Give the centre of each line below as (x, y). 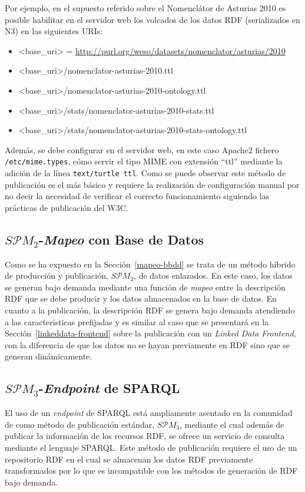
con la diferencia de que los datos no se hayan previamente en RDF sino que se (147, 344)
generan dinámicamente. (49, 356)
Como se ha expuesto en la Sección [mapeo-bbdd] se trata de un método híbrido (150, 264)
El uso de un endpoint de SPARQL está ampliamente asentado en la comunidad (149, 413)
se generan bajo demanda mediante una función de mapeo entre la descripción (145, 287)
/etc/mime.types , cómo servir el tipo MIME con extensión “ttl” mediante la (144, 161)
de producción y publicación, (57, 275)
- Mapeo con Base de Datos (121, 239)
